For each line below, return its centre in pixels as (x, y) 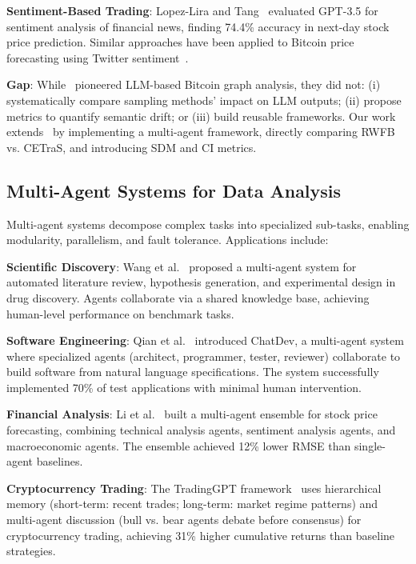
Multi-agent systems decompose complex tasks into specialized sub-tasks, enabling (208, 224)
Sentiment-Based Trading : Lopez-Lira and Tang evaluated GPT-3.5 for (192, 10)
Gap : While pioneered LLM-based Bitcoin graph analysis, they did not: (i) (194, 84)
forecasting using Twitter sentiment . (98, 57)
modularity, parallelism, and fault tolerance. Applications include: (168, 240)
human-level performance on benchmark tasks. (120, 313)
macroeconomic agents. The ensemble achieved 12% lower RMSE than (179, 445)
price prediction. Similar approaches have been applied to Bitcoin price (180, 42)
